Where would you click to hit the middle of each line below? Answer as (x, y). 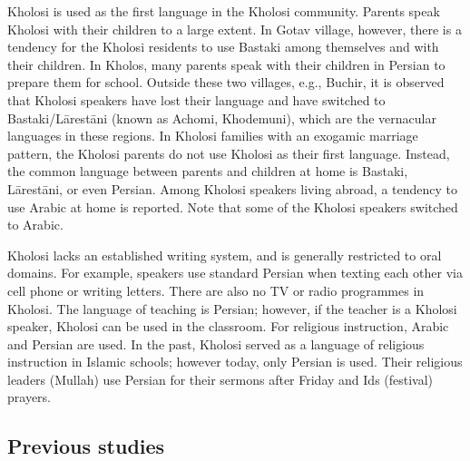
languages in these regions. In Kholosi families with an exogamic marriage (213, 136)
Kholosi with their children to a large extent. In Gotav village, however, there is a (235, 29)
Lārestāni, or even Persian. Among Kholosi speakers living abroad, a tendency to (233, 188)
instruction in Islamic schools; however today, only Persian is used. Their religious (235, 362)
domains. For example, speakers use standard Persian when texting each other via (235, 273)
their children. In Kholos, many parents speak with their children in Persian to (226, 64)
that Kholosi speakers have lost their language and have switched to (196, 99)
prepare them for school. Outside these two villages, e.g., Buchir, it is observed (226, 82)
